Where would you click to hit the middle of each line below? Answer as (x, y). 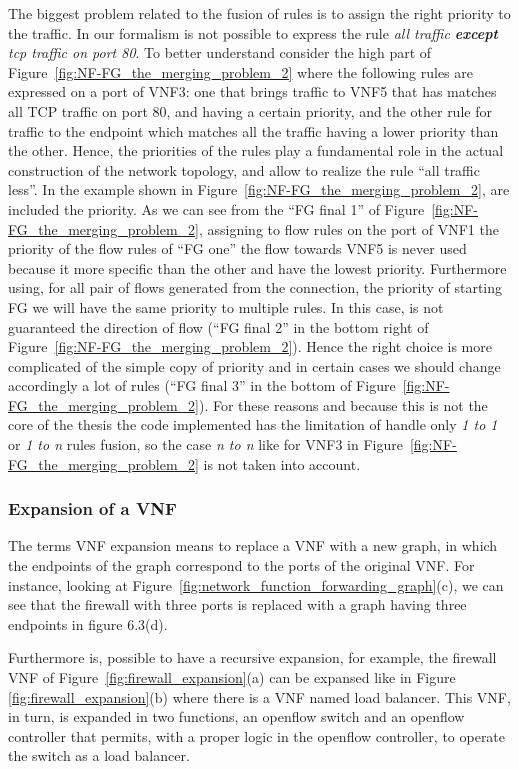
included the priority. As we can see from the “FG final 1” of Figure (216, 208)
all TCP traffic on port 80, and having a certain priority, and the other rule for (250, 110)
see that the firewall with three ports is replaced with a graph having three (237, 604)
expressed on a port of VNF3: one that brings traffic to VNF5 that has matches (252, 91)
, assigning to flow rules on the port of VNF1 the (348, 228)
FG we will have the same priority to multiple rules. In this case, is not (226, 306)
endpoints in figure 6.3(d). (88, 623)
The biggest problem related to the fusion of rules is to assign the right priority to (259, 13)
